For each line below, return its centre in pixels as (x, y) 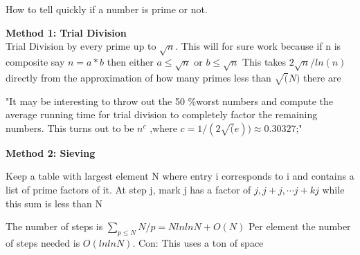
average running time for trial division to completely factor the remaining (162, 114)
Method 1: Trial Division (66, 32)
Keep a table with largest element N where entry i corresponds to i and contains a (180, 176)
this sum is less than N (54, 203)
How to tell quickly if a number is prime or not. (107, 9)
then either (130, 62)
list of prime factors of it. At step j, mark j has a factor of (128, 190)
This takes (264, 62)
